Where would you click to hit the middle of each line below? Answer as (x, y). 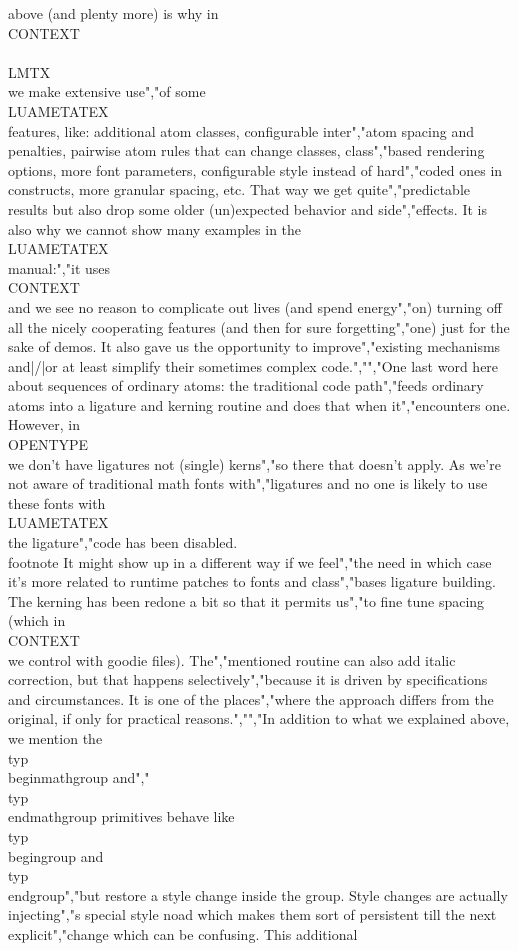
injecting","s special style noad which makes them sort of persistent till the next (252, 914)
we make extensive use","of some (107, 91)
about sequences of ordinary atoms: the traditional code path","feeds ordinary (246, 385)
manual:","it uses (59, 267)
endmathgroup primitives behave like (121, 816)
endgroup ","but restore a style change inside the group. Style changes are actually (258, 894)
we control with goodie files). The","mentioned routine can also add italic (232, 659)
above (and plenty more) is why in (113, 13)
